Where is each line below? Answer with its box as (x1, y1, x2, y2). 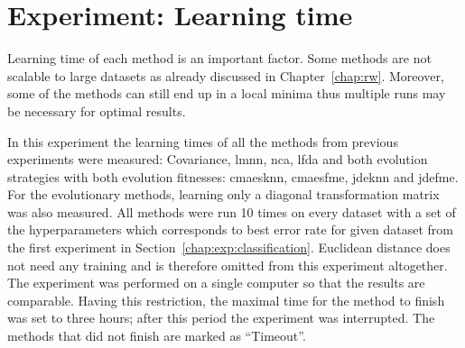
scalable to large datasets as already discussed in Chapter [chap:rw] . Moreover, (7, 66, 444, 85)
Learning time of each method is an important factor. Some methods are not (7, 49, 432, 68)
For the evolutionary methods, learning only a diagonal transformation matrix (7, 185, 440, 204)
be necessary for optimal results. (7, 101, 186, 120)
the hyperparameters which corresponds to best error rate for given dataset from (7, 220, 453, 239)
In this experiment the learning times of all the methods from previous (7, 132, 398, 151)
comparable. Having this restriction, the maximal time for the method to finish (7, 290, 445, 309)
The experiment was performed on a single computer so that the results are (7, 273, 425, 292)
